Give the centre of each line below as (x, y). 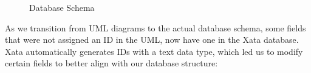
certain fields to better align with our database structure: (111, 63)
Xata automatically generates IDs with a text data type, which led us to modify (154, 51)
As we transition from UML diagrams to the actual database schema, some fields (155, 27)
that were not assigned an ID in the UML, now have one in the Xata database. (152, 40)
